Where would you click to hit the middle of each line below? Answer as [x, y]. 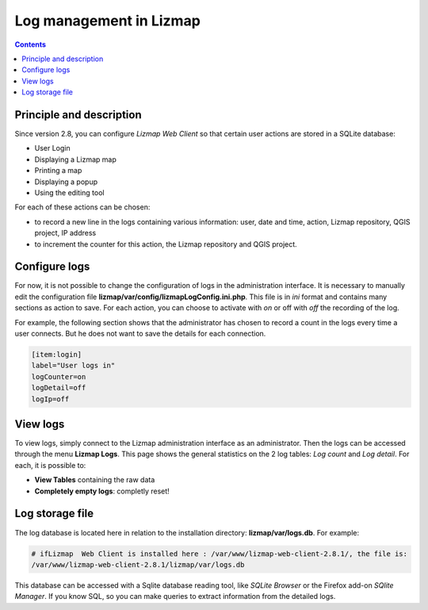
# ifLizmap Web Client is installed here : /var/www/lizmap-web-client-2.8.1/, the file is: [220, 554]
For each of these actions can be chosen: [82, 207]
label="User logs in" [73, 366]
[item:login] [57, 354]
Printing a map [58, 171]
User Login [52, 148]
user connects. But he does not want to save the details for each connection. [140, 334]
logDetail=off [59, 388]
